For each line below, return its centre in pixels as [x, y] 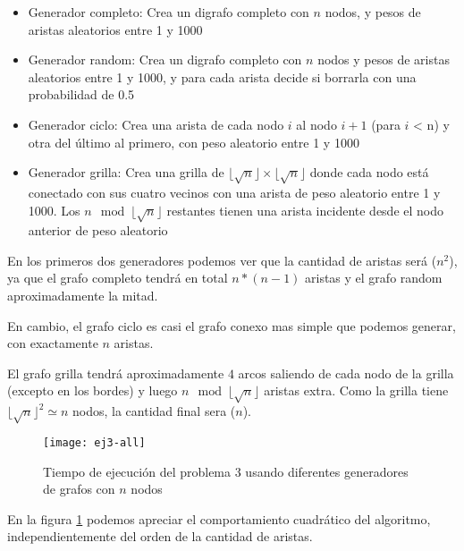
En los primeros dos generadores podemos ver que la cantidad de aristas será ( [222, 260]
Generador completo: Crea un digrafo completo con [169, 12]
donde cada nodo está [369, 172]
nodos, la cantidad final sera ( [154, 411]
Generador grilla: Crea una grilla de [126, 172]
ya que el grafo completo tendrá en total [118, 278]
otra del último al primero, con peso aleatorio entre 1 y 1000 [194, 142]
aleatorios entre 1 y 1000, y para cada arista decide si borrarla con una [222, 76]
